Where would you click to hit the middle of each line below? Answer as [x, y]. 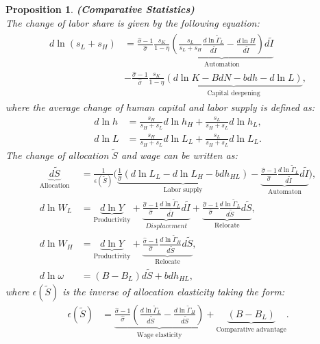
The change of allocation [57, 155]
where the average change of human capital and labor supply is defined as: [160, 107]
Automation [222, 65]
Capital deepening [234, 93]
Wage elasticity [159, 335]
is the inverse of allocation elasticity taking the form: [174, 291]
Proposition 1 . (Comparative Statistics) [100, 9]
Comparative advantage [251, 329]
